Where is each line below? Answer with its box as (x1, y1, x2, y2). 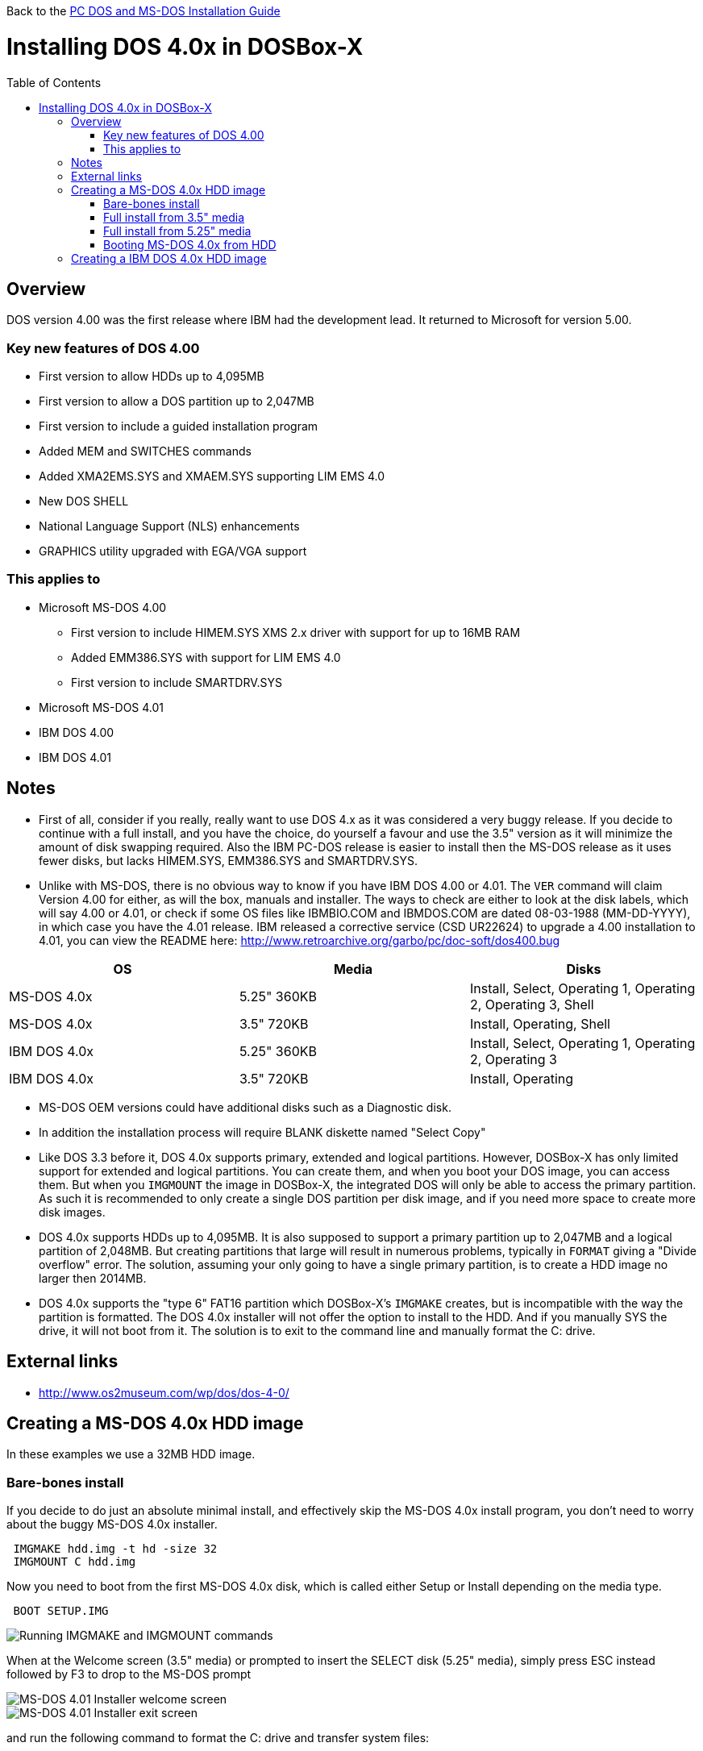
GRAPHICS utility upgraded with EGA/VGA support (39, 544, 307, 559)
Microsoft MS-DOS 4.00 (39, 600, 167, 614)
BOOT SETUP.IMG (13, 1604, 109, 1618)
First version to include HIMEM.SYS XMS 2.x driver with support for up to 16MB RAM (71, 625, 521, 639)
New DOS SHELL (39, 494, 129, 509)
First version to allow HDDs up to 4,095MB (39, 369, 264, 384)
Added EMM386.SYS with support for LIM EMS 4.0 (71, 650, 341, 664)
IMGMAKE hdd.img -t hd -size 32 (13, 1542, 218, 1556)
